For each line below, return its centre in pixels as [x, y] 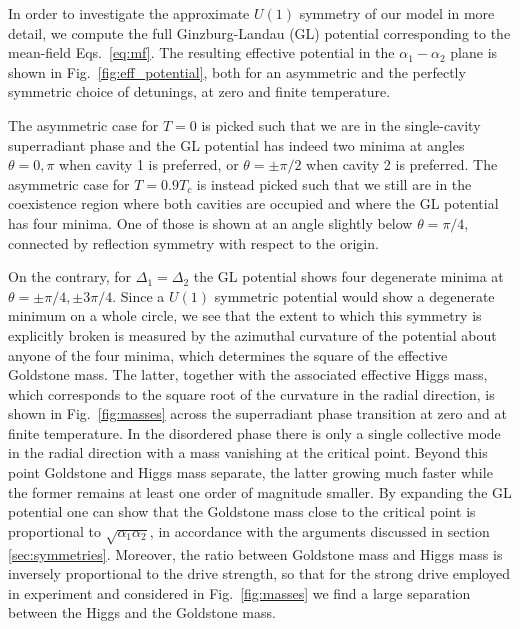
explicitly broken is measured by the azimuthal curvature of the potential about [252, 334]
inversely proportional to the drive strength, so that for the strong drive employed [259, 573]
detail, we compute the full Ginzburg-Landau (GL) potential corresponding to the [259, 32]
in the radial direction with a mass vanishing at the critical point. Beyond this [248, 452]
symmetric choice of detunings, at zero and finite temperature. [199, 91]
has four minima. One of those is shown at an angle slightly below [210, 222]
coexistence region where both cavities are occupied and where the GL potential [253, 203]
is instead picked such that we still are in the [334, 183]
